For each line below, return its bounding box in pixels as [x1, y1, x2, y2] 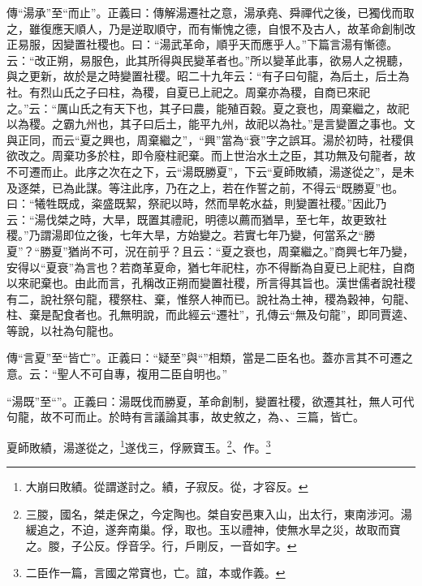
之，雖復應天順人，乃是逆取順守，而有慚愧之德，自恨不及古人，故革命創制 [6, 19, 404, 37]
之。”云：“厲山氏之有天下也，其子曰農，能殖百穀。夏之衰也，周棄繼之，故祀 [6, 99, 410, 116]
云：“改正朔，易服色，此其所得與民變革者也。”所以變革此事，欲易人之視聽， [6, 51, 410, 68]
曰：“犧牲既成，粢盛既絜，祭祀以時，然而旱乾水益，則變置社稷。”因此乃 [6, 195, 387, 212]
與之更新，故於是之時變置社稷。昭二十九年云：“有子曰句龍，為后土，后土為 [6, 67, 410, 84]
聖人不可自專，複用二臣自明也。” [57, 365, 228, 382]
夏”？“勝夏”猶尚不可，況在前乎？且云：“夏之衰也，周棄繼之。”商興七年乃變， [6, 242, 415, 259]
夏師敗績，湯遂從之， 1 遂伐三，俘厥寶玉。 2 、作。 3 [6, 436, 271, 455]
